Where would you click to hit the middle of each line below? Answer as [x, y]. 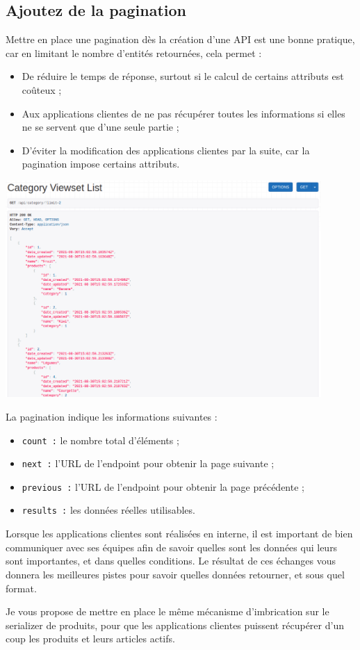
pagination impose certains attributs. [101, 164]
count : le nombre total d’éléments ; [100, 440]
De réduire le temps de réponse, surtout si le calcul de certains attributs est [183, 76]
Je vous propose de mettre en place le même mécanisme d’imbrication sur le [167, 611]
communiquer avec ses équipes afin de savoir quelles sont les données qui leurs [172, 547]
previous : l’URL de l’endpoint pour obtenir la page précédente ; [163, 486]
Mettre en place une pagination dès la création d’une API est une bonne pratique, [180, 39]
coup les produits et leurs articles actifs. [90, 639]
